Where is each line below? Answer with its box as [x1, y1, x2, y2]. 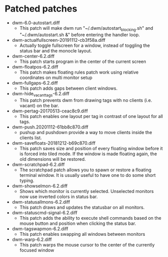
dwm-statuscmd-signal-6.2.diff [12, 210, 78, 216]
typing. [19, 177, 35, 183]
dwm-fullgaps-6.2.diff [12, 80, 59, 86]
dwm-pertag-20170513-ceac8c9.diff [12, 108, 88, 114]
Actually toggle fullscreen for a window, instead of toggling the [19, 42, 150, 48]
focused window [19, 247, 54, 253]
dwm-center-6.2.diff [12, 53, 55, 59]
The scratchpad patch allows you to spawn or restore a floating [19, 167, 152, 173]
